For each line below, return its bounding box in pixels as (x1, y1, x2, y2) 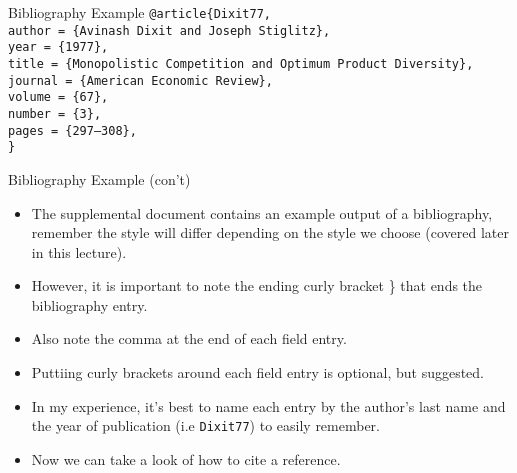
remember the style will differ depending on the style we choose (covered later (31, 222, 509, 243)
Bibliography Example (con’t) (8, 168, 191, 189)
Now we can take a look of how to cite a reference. (31, 448, 341, 469)
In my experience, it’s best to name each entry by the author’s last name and (31, 395, 506, 416)
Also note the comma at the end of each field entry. (31, 328, 347, 349)
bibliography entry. (31, 294, 148, 315)
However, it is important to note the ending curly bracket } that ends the (31, 275, 483, 296)
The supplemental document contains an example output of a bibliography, (31, 202, 493, 223)
